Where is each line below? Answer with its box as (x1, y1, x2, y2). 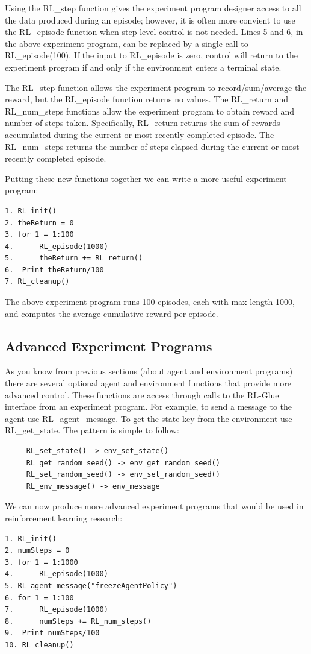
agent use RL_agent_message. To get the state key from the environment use (5, 412, 292, 424)
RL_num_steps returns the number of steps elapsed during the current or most (5, 140, 300, 152)
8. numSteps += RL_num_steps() (5, 617, 152, 626)
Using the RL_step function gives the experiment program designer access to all (5, 2, 301, 14)
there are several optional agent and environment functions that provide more (5, 377, 292, 389)
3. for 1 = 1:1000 (5, 558, 78, 567)
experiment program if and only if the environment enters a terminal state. (5, 60, 282, 73)
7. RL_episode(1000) (5, 605, 108, 614)
